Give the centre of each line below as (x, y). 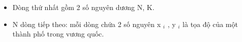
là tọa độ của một (210, 24)
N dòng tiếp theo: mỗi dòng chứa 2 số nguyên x (87, 24)
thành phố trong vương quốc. (58, 34)
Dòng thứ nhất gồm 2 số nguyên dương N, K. (83, 7)
